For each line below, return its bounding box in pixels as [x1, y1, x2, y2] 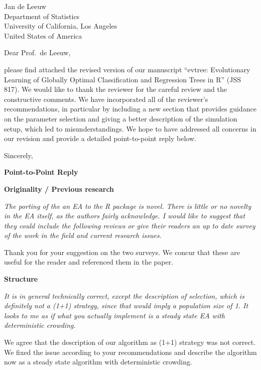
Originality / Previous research [4, 183, 114, 194]
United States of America [4, 30, 82, 41]
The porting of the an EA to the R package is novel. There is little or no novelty [4, 200, 251, 211]
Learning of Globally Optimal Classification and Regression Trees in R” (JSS [4, 74, 241, 84]
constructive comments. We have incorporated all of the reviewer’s [4, 93, 208, 104]
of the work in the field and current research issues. [4, 230, 162, 240]
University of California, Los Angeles [4, 21, 117, 31]
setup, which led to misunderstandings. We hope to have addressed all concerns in [4, 123, 256, 134]
